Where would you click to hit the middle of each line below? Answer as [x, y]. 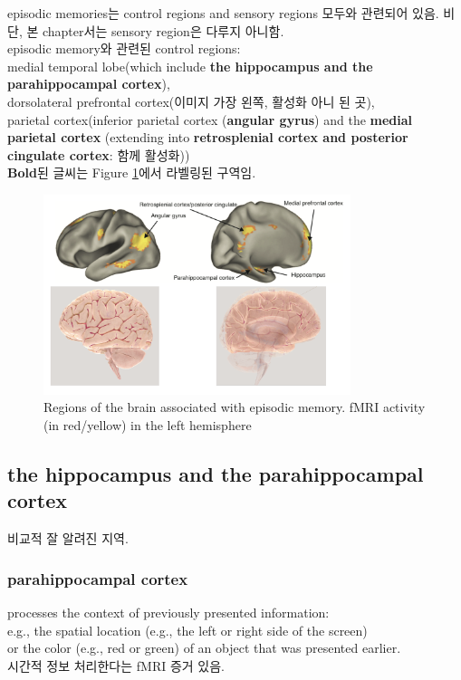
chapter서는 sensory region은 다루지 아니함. [163, 30]
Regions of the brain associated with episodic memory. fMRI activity [235, 407]
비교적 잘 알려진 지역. [68, 538]
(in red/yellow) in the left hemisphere [148, 425]
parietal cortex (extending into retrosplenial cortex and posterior [208, 137]
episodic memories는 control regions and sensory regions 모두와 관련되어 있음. [223, 13]
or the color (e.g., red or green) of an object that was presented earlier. [204, 648]
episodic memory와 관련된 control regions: [124, 48]
